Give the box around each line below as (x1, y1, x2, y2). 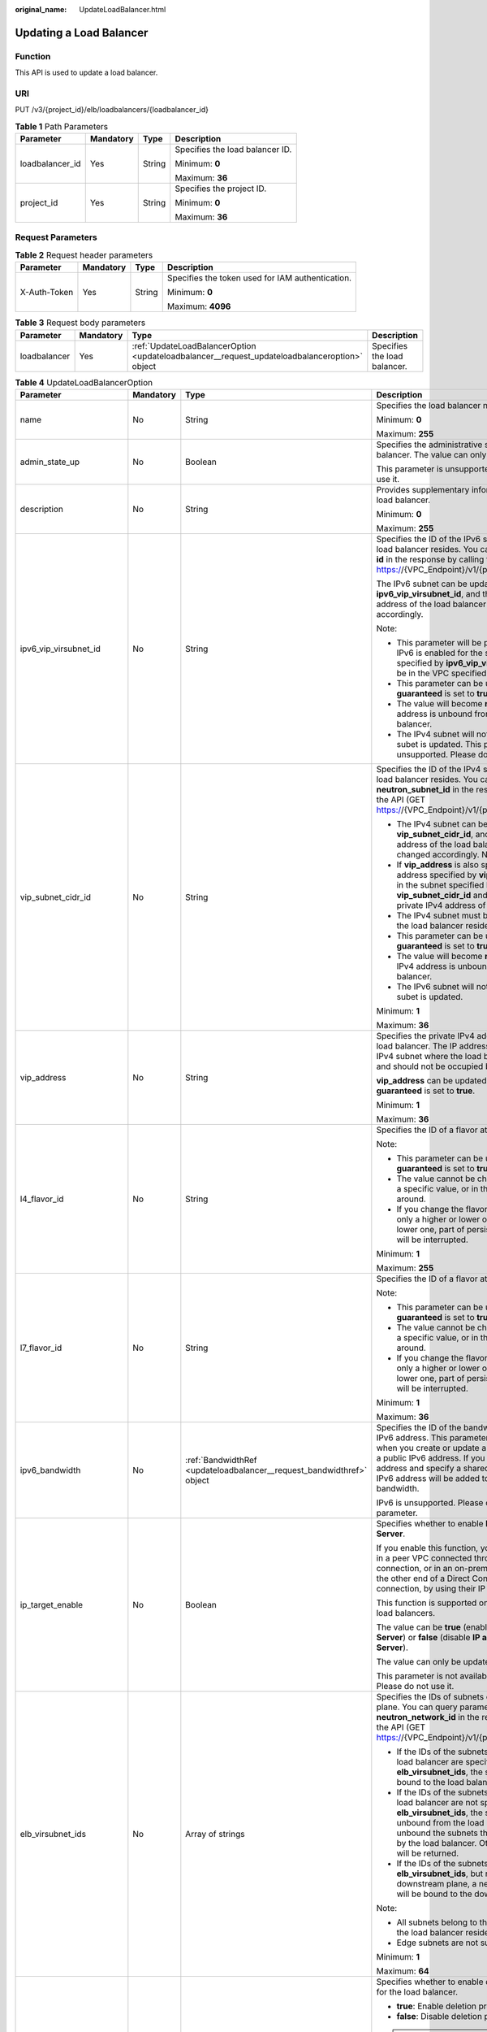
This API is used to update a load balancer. (15, 67, 158, 77)
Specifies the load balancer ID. (175, 144, 292, 155)
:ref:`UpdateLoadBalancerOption (131, 340, 256, 351)
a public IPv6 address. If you (376, 1452, 485, 1463)
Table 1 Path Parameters (15, 120, 109, 132)
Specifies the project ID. (175, 183, 267, 194)
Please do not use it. (376, 1680, 455, 1691)
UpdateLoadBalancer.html (79, 5, 166, 14)
